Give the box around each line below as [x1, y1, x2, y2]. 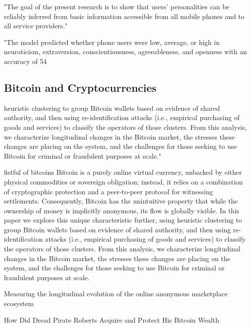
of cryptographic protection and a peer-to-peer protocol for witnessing [4, 186, 213, 196]
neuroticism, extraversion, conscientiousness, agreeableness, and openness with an [4, 46, 247, 57]
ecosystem [4, 298, 34, 308]
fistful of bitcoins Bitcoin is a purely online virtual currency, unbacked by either [4, 167, 242, 177]
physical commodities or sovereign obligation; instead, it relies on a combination [4, 176, 243, 186]
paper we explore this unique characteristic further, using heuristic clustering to [4, 215, 242, 225]
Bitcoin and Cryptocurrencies [4, 80, 157, 95]
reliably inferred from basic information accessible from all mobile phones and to [4, 11, 245, 21]
